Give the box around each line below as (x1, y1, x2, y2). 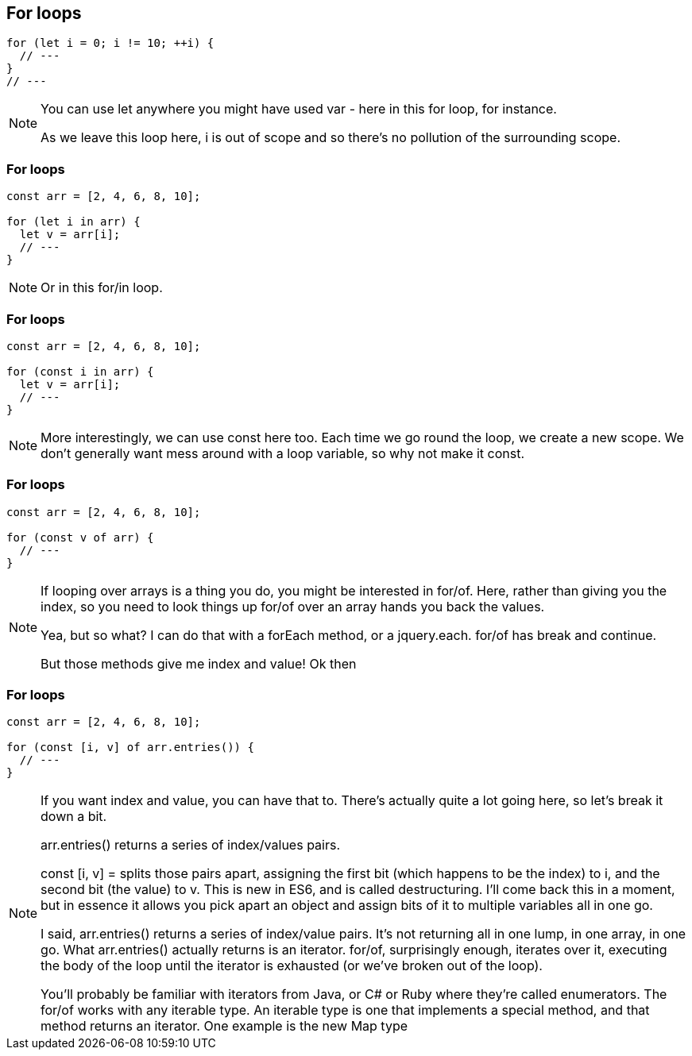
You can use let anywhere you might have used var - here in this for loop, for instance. (41, 101, 557, 118)
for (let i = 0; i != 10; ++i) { (6, 37, 215, 50)
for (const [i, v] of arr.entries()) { (6, 741, 254, 754)
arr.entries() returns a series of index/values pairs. (41, 837, 341, 854)
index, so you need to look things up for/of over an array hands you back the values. (41, 598, 545, 615)
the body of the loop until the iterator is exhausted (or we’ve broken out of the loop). (41, 958, 543, 974)
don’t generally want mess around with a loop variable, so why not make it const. (41, 445, 525, 461)
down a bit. (41, 808, 107, 825)
